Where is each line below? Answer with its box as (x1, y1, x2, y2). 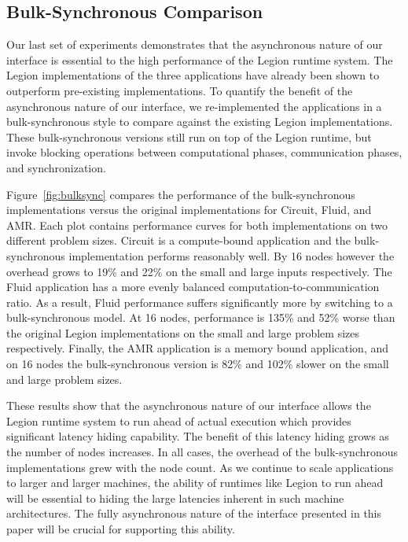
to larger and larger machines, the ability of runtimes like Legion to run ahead (6, 474, 384, 491)
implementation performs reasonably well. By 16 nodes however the (68, 247, 395, 264)
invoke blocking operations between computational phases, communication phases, (6, 144, 402, 160)
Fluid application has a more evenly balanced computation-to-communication (6, 278, 380, 295)
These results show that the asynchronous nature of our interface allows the (6, 397, 371, 414)
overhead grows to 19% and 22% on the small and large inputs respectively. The (6, 263, 392, 279)
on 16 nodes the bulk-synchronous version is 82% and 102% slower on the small (6, 356, 389, 372)
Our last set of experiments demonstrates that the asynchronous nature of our (6, 36, 383, 53)
